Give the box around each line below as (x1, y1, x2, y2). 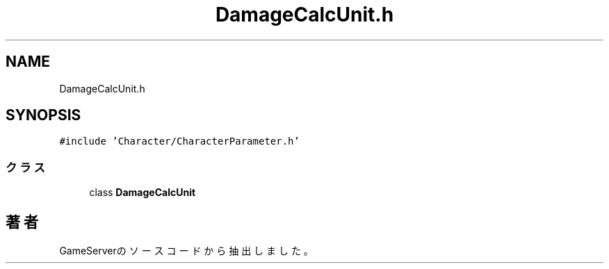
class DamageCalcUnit (89, 186, 196, 199)
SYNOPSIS (6, 106, 81, 124)
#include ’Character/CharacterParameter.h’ (59, 136, 300, 147)
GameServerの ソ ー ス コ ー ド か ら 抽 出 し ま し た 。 (59, 245, 314, 257)
